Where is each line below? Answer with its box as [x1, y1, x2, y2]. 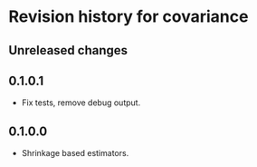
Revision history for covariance [8, 6, 249, 27]
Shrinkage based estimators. [21, 148, 129, 159]
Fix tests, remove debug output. [21, 97, 141, 108]
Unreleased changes [8, 43, 128, 58]
